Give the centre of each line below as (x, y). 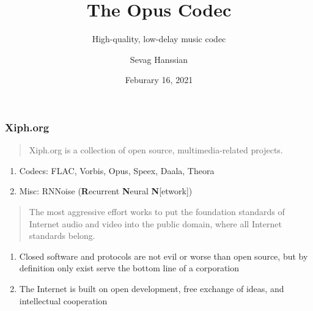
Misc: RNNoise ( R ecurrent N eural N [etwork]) (106, 191)
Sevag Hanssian (159, 59)
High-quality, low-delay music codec (159, 39)
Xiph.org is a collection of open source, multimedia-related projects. (156, 150)
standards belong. (62, 236)
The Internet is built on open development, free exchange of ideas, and (152, 288)
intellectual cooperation (63, 300)
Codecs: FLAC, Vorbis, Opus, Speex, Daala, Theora (117, 170)
